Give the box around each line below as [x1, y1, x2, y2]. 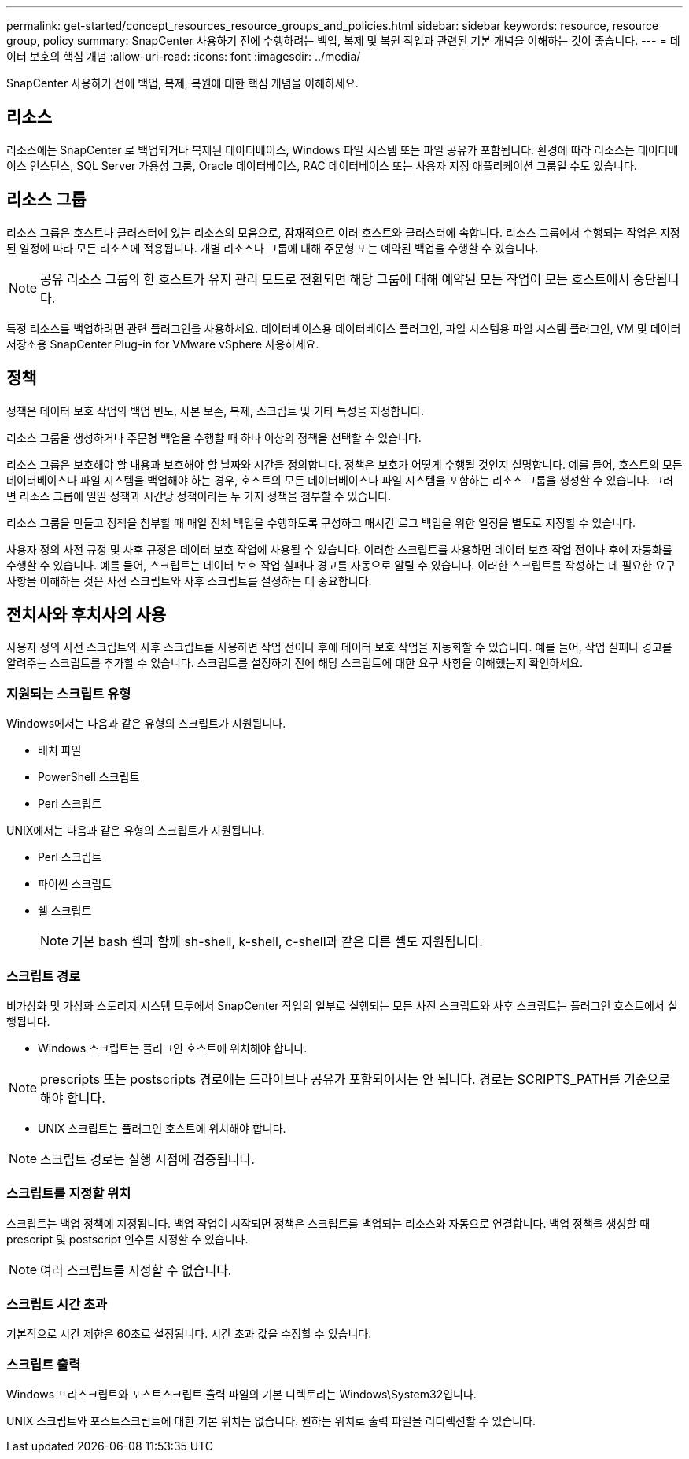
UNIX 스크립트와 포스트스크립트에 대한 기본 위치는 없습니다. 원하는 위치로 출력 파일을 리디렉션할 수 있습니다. [6, 1414, 536, 1428]
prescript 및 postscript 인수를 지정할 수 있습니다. [6, 1232, 249, 1246]
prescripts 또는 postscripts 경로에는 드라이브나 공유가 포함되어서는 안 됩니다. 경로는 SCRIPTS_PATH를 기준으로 [40, 1070, 671, 1087]
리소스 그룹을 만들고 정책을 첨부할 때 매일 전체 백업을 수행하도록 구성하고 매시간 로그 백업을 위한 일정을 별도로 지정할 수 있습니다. [6, 515, 636, 529]
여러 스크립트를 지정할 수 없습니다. [40, 1262, 232, 1278]
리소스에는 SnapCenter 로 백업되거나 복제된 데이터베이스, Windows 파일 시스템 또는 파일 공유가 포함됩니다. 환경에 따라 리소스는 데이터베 [6, 142, 679, 157]
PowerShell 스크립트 [38, 770, 140, 784]
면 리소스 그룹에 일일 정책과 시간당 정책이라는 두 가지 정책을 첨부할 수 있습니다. [6, 488, 392, 503]
